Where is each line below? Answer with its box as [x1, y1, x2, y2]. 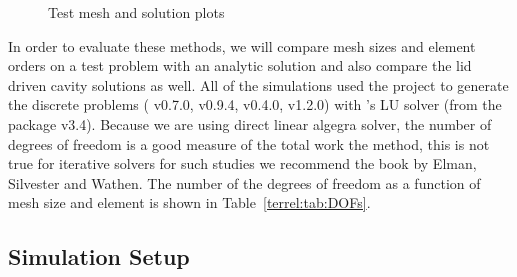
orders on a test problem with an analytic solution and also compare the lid [8, 55, 472, 76]
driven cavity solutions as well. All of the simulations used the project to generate [8, 74, 509, 95]
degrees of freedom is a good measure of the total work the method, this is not [8, 133, 490, 154]
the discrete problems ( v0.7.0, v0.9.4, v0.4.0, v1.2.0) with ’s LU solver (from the [8, 94, 502, 115]
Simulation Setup [8, 241, 190, 272]
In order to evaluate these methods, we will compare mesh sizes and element [8, 35, 476, 56]
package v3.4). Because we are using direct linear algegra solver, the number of [8, 113, 492, 134]
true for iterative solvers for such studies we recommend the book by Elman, [8, 153, 477, 174]
